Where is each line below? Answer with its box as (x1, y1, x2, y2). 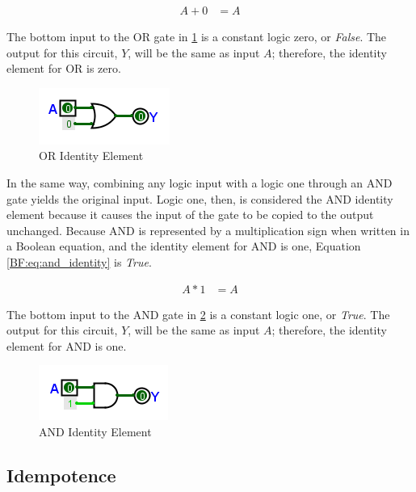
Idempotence (6, 462, 116, 487)
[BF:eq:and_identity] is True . (6, 253, 152, 270)
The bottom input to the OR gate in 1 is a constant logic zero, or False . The (6, 28, 387, 45)
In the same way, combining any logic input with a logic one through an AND (6, 175, 393, 191)
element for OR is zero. (6, 60, 121, 77)
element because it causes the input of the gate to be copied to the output (6, 206, 374, 223)
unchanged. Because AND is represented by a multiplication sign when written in (6, 221, 410, 238)
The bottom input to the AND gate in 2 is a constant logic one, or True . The (6, 305, 390, 322)
